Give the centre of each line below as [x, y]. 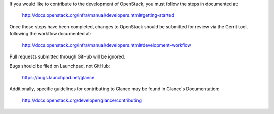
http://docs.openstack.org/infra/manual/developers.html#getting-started [98, 15]
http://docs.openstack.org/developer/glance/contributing [82, 100]
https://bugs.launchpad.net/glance [58, 77]
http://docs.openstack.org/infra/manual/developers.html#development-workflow [107, 45]
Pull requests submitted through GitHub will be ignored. [67, 56]
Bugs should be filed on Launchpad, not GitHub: [60, 66]
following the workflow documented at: [50, 34]
